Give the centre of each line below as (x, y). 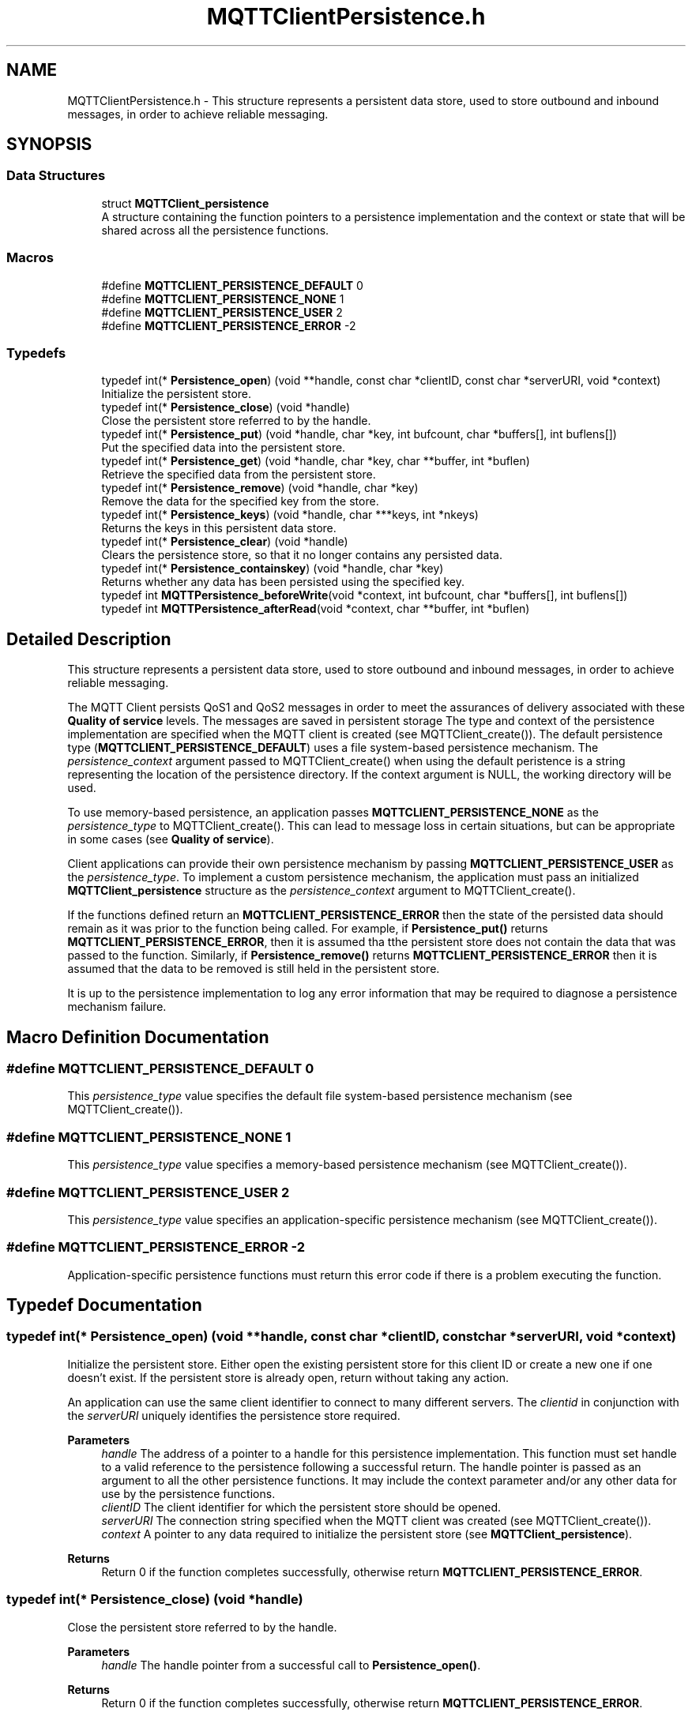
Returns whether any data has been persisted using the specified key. (283, 582)
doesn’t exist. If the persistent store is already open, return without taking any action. (288, 1377)
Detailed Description (89, 639)
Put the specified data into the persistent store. (224, 448)
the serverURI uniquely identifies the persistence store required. (234, 1415)
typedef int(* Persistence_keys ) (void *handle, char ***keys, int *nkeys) (290, 515)
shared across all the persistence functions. (215, 230)
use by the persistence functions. (188, 1493)
